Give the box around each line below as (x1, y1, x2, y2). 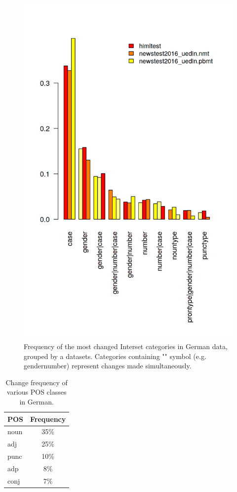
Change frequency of (5, 377, 68, 387)
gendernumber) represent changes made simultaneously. (24, 360, 192, 371)
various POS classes (6, 387, 67, 397)
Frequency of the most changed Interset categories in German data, (24, 341, 228, 351)
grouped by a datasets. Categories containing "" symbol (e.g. (24, 351, 206, 361)
